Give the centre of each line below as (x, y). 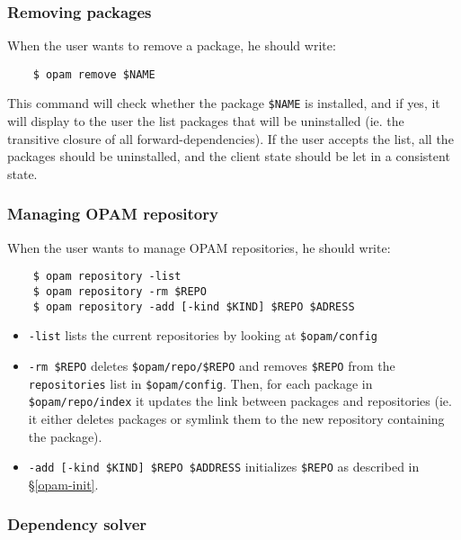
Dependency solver (77, 524)
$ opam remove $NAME (94, 74)
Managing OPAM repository (113, 214)
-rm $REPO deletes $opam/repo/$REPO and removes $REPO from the (212, 365)
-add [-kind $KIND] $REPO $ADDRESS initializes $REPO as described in (224, 467)
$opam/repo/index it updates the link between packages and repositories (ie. (240, 401)
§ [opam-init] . (63, 484)
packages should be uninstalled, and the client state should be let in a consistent (229, 156)
